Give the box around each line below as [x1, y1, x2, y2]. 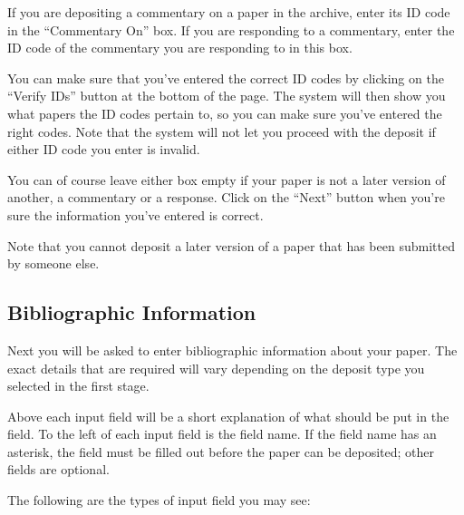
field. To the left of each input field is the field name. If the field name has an [7, 424, 437, 443]
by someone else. [7, 254, 100, 273]
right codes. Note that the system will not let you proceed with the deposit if [7, 121, 436, 141]
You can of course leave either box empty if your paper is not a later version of [7, 170, 446, 189]
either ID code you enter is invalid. [7, 140, 200, 159]
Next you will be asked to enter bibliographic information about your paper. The [7, 340, 458, 359]
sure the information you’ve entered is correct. [7, 205, 264, 224]
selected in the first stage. [7, 376, 150, 395]
